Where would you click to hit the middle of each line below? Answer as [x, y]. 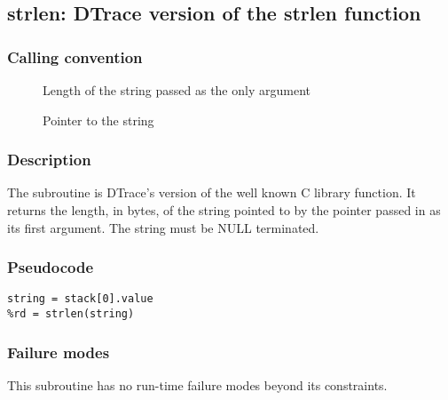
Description [49, 160]
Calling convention [75, 56]
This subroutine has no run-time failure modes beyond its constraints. [197, 384]
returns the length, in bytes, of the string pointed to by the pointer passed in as [224, 210]
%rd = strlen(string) [71, 314]
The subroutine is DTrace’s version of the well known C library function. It [212, 192]
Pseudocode [51, 267]
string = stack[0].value [80, 299]
